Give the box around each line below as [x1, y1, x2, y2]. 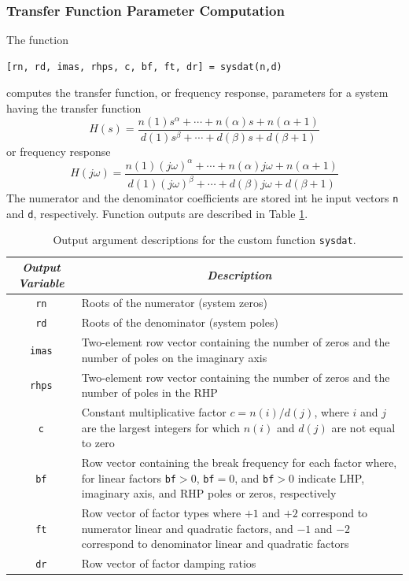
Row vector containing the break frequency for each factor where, [81, 454, 397, 471]
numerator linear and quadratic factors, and [81, 520, 293, 536]
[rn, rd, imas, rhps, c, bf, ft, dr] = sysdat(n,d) [6, 61, 282, 72]
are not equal [331, 419, 396, 435]
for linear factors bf [81, 469, 176, 486]
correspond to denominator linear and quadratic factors [81, 535, 349, 552]
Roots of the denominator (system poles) [81, 314, 278, 331]
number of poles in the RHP [81, 384, 218, 401]
